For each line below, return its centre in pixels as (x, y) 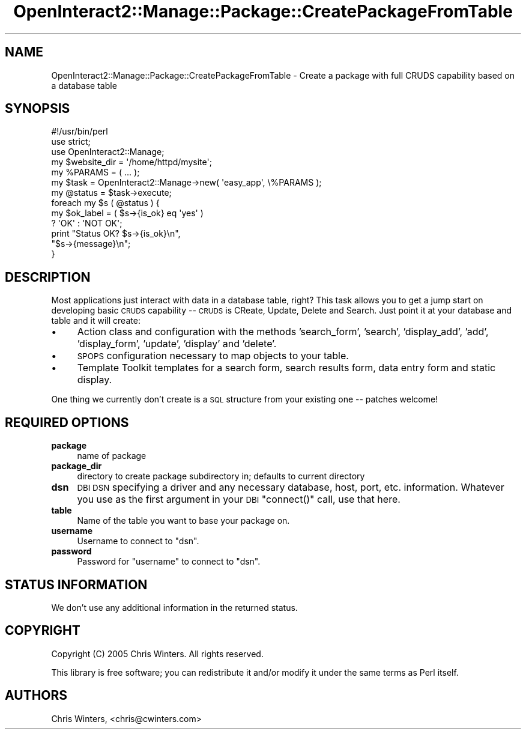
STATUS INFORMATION (76, 584)
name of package (112, 456)
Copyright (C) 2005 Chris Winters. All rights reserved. (157, 654)
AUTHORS (36, 696)
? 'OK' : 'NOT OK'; (87, 223)
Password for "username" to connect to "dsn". (169, 562)
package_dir (77, 466)
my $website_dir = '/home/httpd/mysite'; (131, 162)
